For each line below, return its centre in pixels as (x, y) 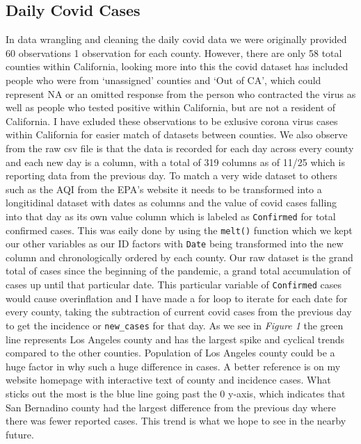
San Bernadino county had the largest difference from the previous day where (171, 407)
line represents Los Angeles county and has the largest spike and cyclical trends (175, 339)
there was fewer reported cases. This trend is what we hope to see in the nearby (176, 421)
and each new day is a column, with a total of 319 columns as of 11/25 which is (175, 162)
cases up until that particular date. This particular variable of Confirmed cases (174, 285)
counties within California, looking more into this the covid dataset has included (177, 66)
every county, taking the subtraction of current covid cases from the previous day (179, 312)
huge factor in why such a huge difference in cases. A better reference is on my (173, 366)
